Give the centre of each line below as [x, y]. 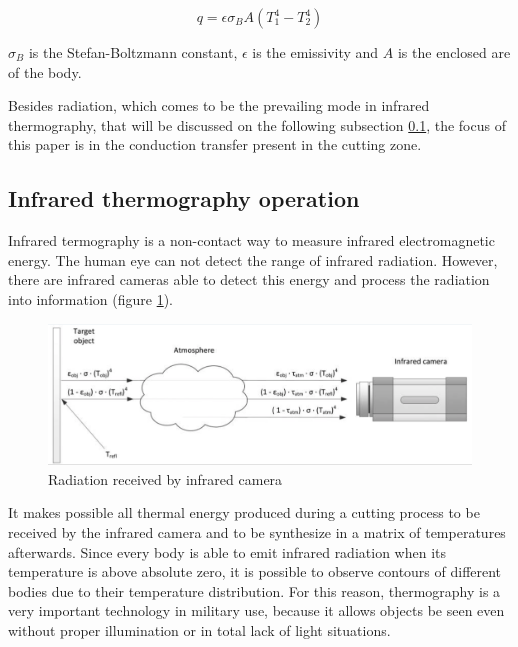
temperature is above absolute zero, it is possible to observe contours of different [255, 571]
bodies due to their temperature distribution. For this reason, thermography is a [254, 590]
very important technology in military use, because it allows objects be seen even [256, 610]
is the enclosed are [454, 52]
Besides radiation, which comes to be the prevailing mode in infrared [219, 105]
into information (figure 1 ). [91, 298]
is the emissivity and [315, 52]
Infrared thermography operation [184, 198]
